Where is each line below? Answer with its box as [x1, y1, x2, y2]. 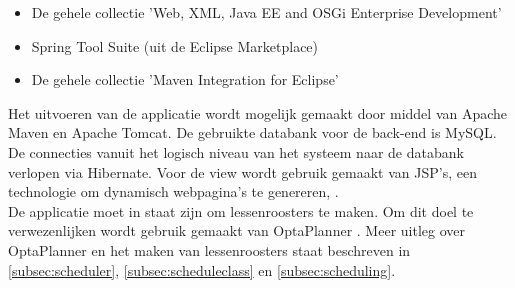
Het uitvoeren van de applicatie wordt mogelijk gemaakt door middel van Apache [8, 102, 508, 123]
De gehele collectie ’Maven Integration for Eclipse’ [31, 69, 339, 90]
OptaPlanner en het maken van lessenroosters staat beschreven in [8, 239, 411, 260]
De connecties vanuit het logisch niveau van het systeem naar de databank [8, 141, 464, 162]
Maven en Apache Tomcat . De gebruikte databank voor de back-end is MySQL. [8, 122, 497, 143]
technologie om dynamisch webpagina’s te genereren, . [8, 181, 339, 202]
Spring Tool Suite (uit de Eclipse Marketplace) [31, 35, 319, 56]
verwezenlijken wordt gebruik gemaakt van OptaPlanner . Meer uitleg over [8, 220, 465, 241]
